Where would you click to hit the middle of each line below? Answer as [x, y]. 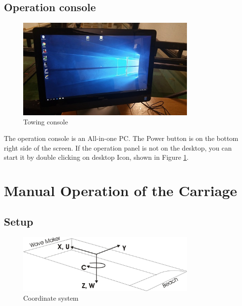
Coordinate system [51, 298]
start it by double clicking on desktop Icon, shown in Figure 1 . [96, 157]
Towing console [46, 122]
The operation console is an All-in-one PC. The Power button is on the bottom [121, 138]
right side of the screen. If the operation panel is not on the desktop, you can [118, 147]
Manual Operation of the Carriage [121, 190]
